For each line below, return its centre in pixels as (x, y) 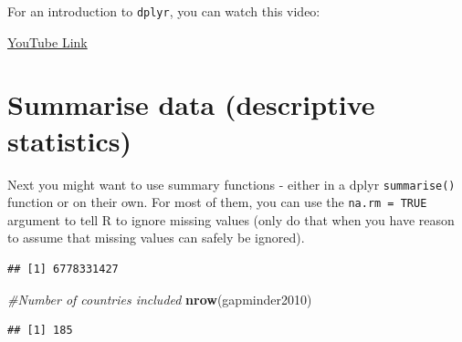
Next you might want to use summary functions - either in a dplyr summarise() (231, 184)
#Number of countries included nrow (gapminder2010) (160, 299)
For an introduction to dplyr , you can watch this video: (164, 11)
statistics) (70, 140)
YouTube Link (47, 41)
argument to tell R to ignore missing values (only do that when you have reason (231, 219)
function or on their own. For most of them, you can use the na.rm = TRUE (217, 202)
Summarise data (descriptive (191, 104)
